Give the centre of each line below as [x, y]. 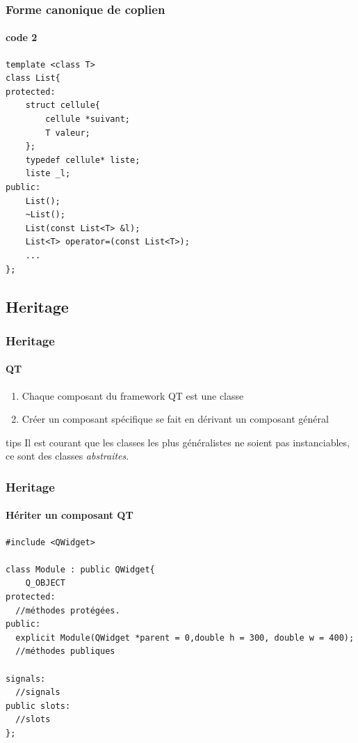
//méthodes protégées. [68, 610]
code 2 [22, 37]
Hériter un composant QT [70, 515]
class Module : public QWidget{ [80, 569]
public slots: [38, 706]
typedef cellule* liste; [83, 160]
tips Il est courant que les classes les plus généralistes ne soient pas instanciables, [178, 442]
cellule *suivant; [88, 119]
